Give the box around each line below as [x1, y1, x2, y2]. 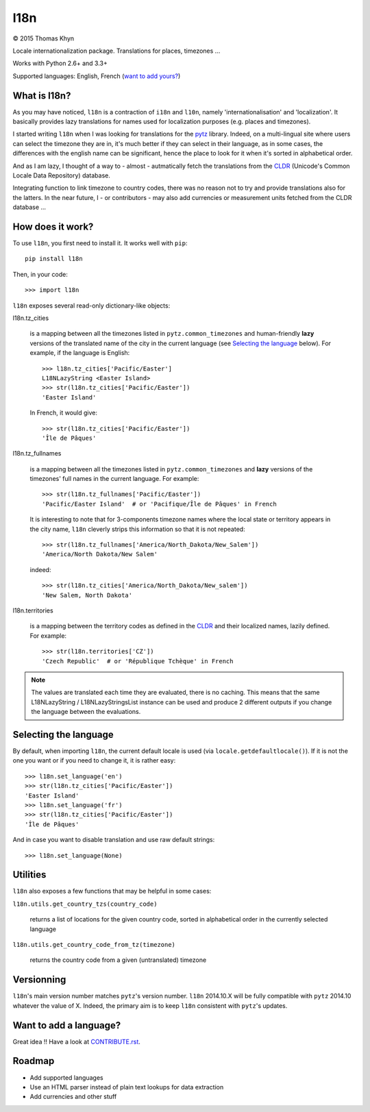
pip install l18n [25, 255, 83, 263]
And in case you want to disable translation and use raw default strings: [12, 836, 215, 844]
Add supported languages [29, 1073, 103, 1082]
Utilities [12, 869, 47, 880]
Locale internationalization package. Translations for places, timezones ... [12, 47, 221, 55]
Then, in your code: [12, 270, 68, 278]
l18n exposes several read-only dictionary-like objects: [12, 301, 171, 310]
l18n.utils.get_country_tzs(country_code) [12, 900, 158, 908]
